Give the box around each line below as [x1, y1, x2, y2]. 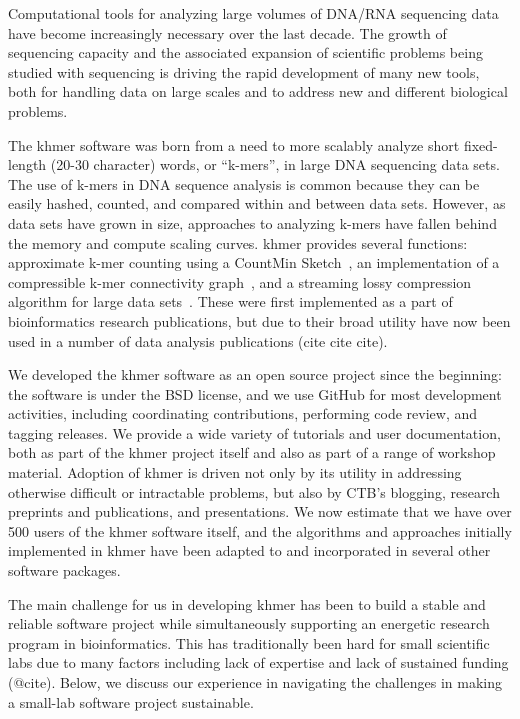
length [8, 154, 47, 175]
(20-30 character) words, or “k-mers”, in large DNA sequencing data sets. [50, 154, 500, 175]
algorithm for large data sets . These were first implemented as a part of [8, 291, 453, 312]
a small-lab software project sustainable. [8, 691, 254, 712]
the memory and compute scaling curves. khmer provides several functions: [8, 232, 468, 253]
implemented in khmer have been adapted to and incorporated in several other [8, 540, 491, 561]
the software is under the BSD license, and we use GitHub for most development [8, 383, 502, 404]
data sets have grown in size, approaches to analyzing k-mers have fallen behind [8, 212, 497, 233]
